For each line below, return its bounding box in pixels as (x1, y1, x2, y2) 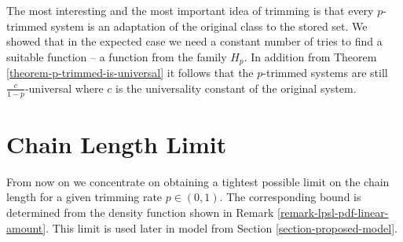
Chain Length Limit (6, 127, 227, 159)
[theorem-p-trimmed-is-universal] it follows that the (6, 64, 254, 81)
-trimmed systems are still (262, 64, 388, 81)
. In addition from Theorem (244, 48, 377, 64)
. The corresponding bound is (219, 189, 361, 205)
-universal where (24, 79, 104, 96)
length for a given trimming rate (6, 189, 163, 205)
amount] (6, 219, 46, 236)
